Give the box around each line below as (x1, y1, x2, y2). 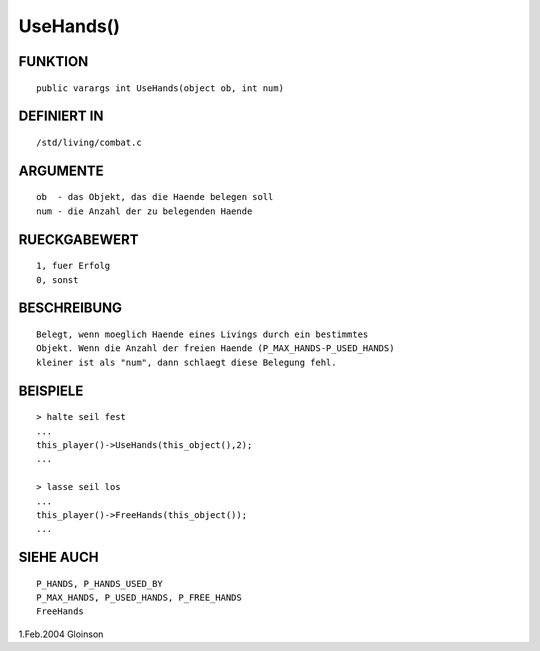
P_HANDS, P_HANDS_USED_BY (36, 578, 164, 589)
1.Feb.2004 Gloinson (18, 628, 104, 640)
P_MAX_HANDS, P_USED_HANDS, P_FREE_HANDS (36, 592, 242, 604)
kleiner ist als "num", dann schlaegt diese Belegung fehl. (36, 356, 337, 368)
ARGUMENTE (18, 162, 104, 179)
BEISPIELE (18, 382, 84, 399)
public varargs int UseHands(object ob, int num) (36, 82, 285, 94)
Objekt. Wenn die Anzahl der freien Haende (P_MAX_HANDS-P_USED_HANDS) (36, 343, 395, 354)
